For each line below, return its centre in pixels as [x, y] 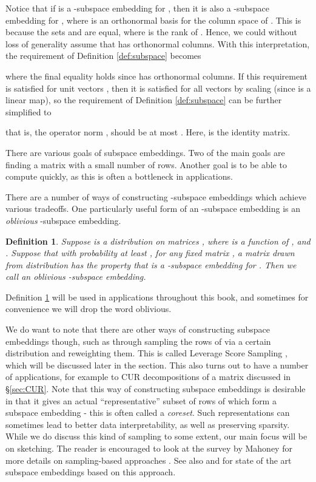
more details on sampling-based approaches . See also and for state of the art [149, 460]
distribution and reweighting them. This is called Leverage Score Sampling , [146, 353]
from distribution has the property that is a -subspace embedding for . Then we [151, 264]
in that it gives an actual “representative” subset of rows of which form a [141, 400]
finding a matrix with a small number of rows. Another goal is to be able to [146, 164]
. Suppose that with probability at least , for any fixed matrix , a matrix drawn [150, 253]
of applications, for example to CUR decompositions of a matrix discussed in [148, 377]
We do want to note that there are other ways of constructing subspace [138, 329]
